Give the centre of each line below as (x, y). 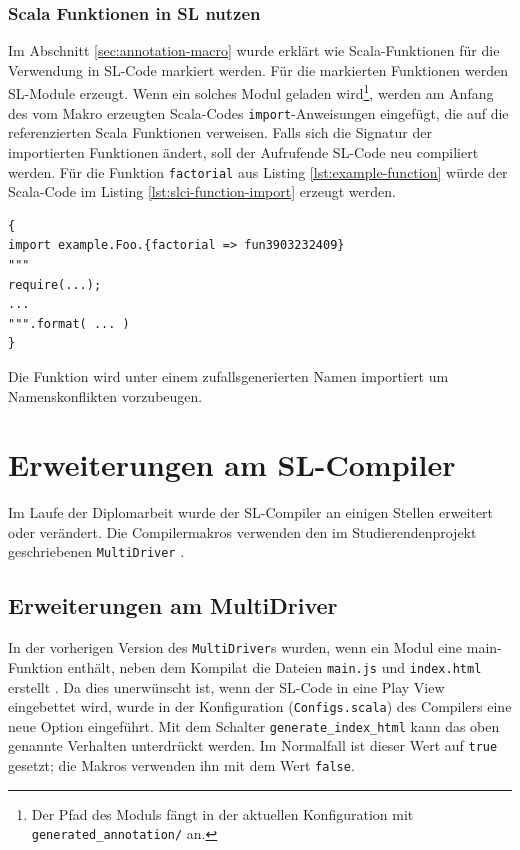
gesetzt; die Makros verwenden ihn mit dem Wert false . (181, 765)
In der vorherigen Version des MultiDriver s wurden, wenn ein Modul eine (235, 647)
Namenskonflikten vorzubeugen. (105, 395)
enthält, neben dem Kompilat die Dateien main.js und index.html (274, 666)
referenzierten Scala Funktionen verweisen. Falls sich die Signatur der (220, 132)
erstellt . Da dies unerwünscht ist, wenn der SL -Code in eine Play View (226, 686)
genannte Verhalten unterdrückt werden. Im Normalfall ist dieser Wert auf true (253, 745)
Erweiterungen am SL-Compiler (232, 464)
